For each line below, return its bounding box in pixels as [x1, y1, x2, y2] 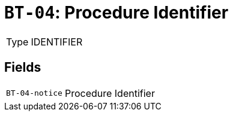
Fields [4, 60, 41, 75]
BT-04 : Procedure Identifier [4, 2, 229, 23]
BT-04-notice [6, 88, 62, 98]
